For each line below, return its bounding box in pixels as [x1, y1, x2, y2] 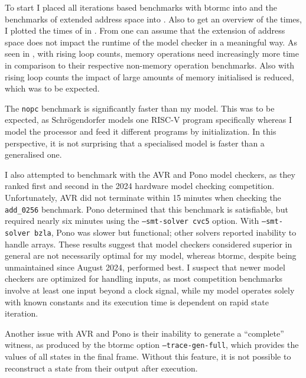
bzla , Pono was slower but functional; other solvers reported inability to [34, 226, 297, 238]
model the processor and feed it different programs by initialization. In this [5, 125, 276, 137]
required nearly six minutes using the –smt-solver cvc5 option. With [5, 214, 259, 227]
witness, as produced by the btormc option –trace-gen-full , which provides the [5, 338, 299, 351]
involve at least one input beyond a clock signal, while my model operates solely [5, 283, 295, 296]
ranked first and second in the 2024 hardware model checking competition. [5, 180, 275, 192]
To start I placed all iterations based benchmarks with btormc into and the [5, 1, 277, 13]
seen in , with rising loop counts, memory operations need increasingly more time [5, 47, 299, 60]
